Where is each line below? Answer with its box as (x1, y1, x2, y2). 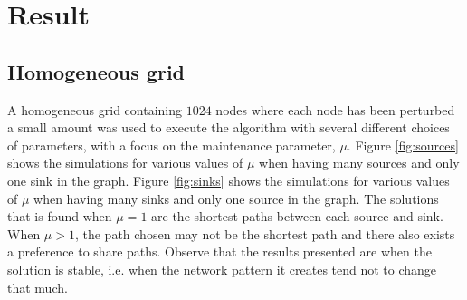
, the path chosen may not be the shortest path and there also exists (74, 224, 455, 243)
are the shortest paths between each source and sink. (151, 207, 443, 226)
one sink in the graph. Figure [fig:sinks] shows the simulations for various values (7, 170, 450, 189)
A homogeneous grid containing (7, 100, 183, 119)
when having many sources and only (259, 153, 460, 172)
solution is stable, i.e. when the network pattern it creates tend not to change (7, 259, 437, 278)
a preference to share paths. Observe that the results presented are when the (7, 242, 432, 261)
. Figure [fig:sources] (347, 135, 459, 154)
